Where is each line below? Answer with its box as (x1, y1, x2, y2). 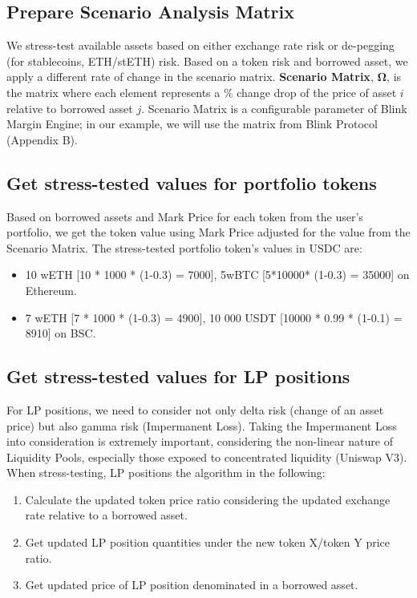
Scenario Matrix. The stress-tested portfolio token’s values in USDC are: (6, 239, 362, 256)
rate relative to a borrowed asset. (25, 507, 188, 523)
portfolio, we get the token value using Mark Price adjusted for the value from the (6, 224, 411, 240)
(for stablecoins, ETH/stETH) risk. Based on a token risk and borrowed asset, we (6, 52, 408, 69)
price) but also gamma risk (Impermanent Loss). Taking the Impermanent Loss (6, 417, 397, 434)
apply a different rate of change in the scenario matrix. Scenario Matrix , (6, 68, 374, 85)
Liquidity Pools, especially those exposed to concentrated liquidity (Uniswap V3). (6, 448, 407, 465)
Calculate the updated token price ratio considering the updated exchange (25, 491, 391, 507)
